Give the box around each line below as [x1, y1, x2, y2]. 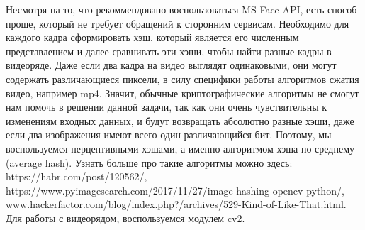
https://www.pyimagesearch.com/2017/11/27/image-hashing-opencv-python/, [6, 182, 344, 197]
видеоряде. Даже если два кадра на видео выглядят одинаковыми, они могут [6, 57, 337, 72]
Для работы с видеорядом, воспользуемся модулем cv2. [6, 210, 245, 225]
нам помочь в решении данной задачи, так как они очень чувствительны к [6, 99, 327, 114]
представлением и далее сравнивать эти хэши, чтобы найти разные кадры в [6, 43, 332, 58]
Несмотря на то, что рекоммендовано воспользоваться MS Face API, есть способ [6, 2, 357, 16]
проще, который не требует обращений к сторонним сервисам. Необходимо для [6, 16, 349, 31]
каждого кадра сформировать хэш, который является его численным [6, 30, 299, 45]
